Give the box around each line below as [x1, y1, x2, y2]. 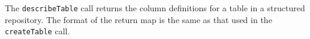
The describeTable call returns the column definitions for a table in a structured [5, 2, 305, 14]
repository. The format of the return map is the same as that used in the [5, 13, 272, 25]
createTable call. [5, 25, 70, 37]
